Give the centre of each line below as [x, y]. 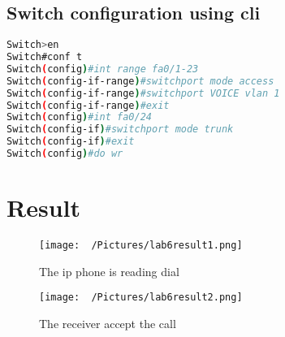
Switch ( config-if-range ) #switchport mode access [140, 81]
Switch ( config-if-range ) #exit [88, 105]
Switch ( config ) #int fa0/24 [79, 117]
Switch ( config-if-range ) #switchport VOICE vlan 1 [143, 93]
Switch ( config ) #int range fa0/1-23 [103, 69]
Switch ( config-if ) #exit [71, 142]
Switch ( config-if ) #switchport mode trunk [120, 130]
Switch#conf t [45, 57]
